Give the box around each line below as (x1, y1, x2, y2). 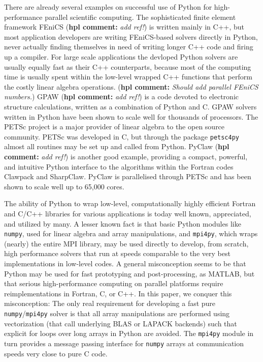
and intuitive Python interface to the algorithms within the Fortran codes (4, 161, 234, 172)
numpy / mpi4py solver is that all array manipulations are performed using (4, 308, 230, 318)
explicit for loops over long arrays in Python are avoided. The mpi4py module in (4, 328, 254, 339)
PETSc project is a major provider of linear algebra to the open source (4, 121, 225, 132)
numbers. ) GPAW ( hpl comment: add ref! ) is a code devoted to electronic (4, 91, 239, 102)
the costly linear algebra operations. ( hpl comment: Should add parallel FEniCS (4, 81, 258, 92)
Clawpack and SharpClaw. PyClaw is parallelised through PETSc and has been (4, 171, 251, 182)
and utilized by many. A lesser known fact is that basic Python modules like (4, 218, 241, 229)
